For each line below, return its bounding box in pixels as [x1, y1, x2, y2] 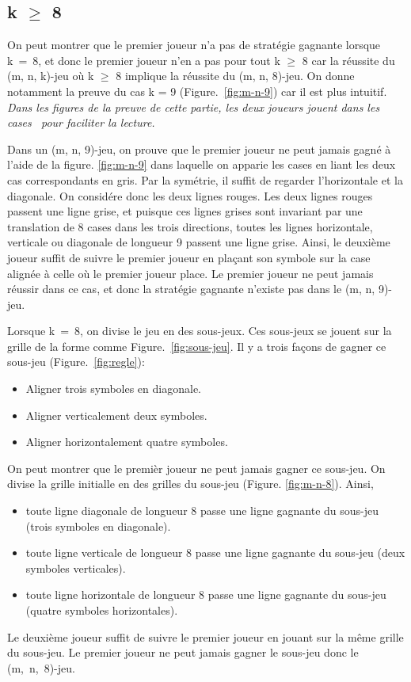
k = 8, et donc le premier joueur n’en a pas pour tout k [7, 51, 280, 68]
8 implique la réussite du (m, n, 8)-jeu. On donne [116, 67, 355, 84]
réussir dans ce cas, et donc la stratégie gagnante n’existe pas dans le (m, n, [7, 280, 375, 297]
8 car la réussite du [302, 51, 395, 68]
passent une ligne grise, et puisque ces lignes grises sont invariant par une [7, 203, 363, 219]
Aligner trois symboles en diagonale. [25, 380, 201, 397]
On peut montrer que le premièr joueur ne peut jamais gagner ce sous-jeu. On [7, 459, 386, 476]
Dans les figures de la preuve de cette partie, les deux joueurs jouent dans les [7, 98, 380, 115]
